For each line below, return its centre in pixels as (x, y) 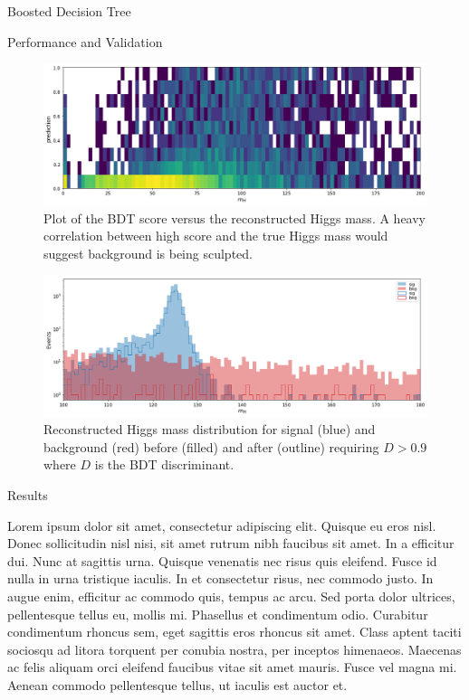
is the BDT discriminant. (164, 464)
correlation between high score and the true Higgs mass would (216, 236)
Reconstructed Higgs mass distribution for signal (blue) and (210, 429)
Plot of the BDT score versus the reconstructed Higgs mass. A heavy (234, 218)
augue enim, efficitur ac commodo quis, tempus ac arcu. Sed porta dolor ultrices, (231, 596)
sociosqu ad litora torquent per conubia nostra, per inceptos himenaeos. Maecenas (234, 649)
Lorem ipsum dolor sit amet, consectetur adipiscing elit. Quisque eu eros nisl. (222, 525)
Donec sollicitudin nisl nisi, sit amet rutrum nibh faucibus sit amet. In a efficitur (231, 543)
